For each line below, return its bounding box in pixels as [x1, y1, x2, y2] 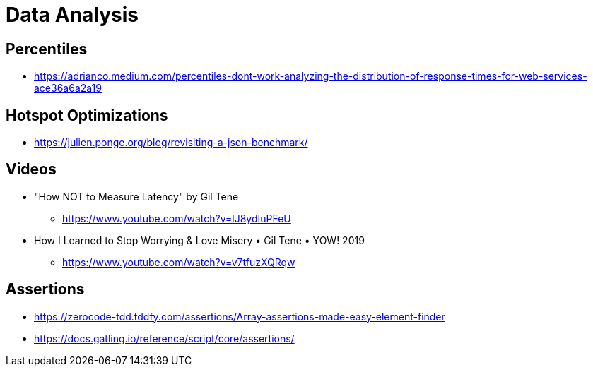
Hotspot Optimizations [6, 106, 168, 124]
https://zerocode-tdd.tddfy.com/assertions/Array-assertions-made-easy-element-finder [34, 310, 445, 323]
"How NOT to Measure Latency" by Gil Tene [34, 190, 239, 203]
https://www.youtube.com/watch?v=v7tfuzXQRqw [62, 256, 295, 268]
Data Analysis [6, 3, 139, 27]
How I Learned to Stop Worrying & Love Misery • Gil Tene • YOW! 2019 [34, 234, 365, 246]
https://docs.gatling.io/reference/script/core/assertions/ [34, 332, 295, 344]
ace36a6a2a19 [34, 82, 102, 95]
